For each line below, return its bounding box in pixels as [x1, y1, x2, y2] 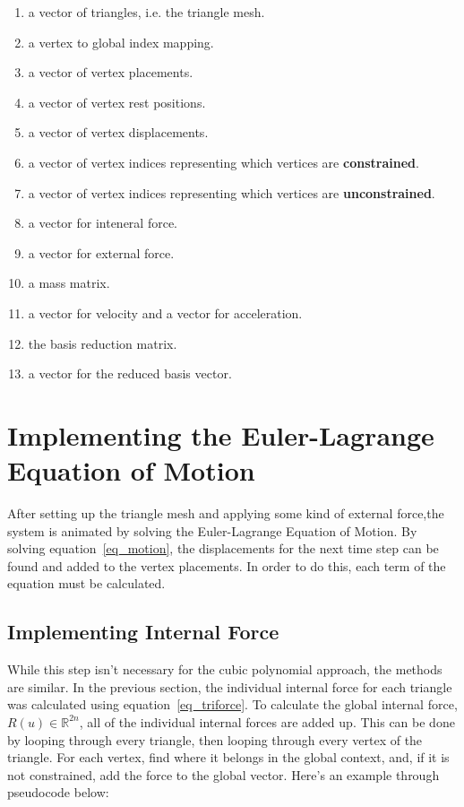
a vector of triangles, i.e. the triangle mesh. [28, 3, 265, 21]
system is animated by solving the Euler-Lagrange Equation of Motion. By [7, 521, 417, 540]
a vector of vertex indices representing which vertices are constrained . [28, 152, 419, 171]
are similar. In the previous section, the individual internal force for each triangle [7, 677, 452, 696]
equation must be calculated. [7, 574, 166, 593]
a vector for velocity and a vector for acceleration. [28, 303, 303, 322]
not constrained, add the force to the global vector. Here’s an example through [7, 765, 440, 784]
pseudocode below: [7, 783, 109, 802]
